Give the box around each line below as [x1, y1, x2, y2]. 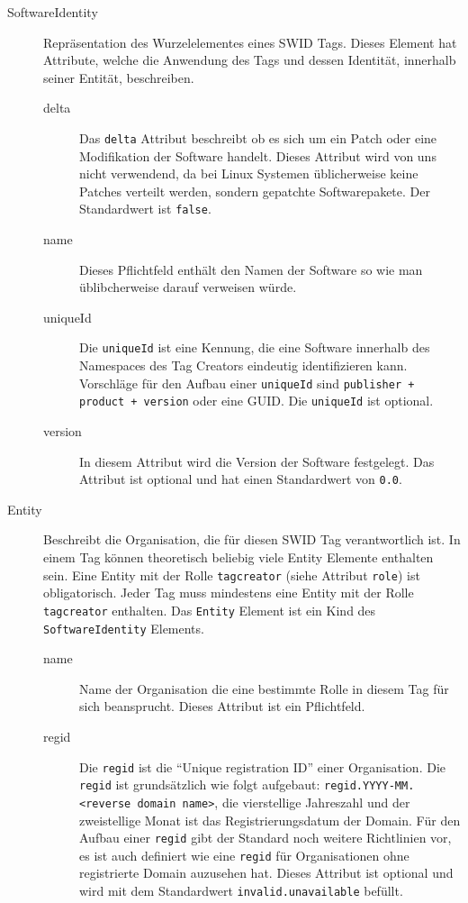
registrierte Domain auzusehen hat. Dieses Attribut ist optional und [79, 863, 454, 882]
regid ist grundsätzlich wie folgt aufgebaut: [79, 775, 320, 794]
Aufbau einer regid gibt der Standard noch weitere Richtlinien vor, [79, 828, 452, 847]
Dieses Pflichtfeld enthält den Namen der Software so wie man [79, 260, 423, 278]
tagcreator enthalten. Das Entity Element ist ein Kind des [43, 600, 376, 619]
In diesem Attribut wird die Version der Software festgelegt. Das [79, 451, 435, 470]
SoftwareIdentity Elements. [43, 618, 204, 637]
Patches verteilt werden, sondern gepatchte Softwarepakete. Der [79, 181, 430, 200]
